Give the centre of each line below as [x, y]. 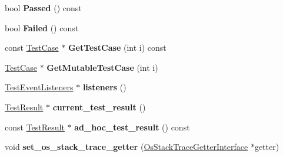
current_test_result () [99, 107]
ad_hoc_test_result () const [132, 127]
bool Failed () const [42, 27]
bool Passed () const [43, 8]
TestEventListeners [39, 87]
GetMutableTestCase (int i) [102, 67]
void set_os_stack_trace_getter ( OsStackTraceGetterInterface [126, 147]
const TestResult [35, 127]
